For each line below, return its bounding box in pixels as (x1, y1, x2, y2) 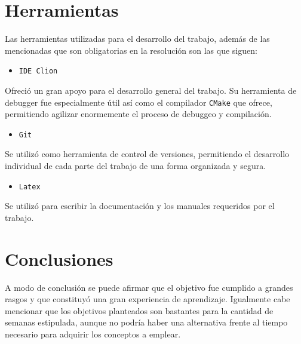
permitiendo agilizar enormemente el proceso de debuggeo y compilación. (5, 107, 272, 120)
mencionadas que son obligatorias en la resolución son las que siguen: (5, 44, 257, 56)
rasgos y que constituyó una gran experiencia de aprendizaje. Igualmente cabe (5, 293, 290, 305)
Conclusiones (5, 246, 113, 271)
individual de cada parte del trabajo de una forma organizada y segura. (5, 159, 266, 172)
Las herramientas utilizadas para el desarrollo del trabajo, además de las (5, 32, 270, 45)
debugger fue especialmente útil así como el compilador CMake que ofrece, (5, 96, 272, 108)
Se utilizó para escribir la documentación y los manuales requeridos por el (5, 199, 275, 212)
